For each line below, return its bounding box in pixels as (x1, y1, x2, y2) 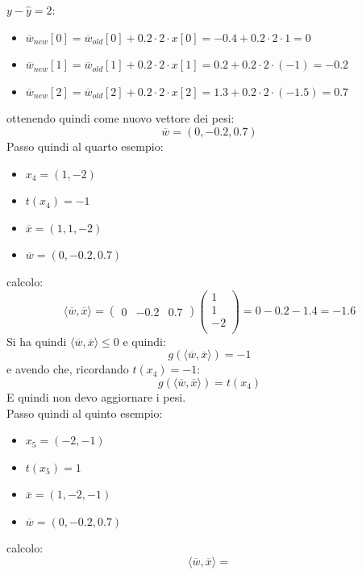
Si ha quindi (6, 332, 67, 349)
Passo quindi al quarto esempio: (6, 137, 164, 154)
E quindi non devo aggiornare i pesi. (6, 388, 186, 405)
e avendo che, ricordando (6, 360, 129, 377)
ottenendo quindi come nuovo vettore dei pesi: (6, 110, 235, 127)
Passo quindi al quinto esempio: (6, 404, 163, 421)
